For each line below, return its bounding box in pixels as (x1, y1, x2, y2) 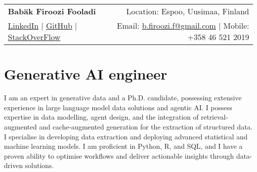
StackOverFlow (8, 31, 61, 43)
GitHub (46, 20, 73, 31)
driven (4, 160, 23, 171)
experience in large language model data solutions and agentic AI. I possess (4, 102, 232, 112)
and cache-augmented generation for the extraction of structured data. (39, 121, 253, 131)
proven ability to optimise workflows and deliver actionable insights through (4, 150, 234, 161)
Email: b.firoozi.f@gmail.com (117, 20, 216, 31)
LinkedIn (8, 20, 39, 31)
